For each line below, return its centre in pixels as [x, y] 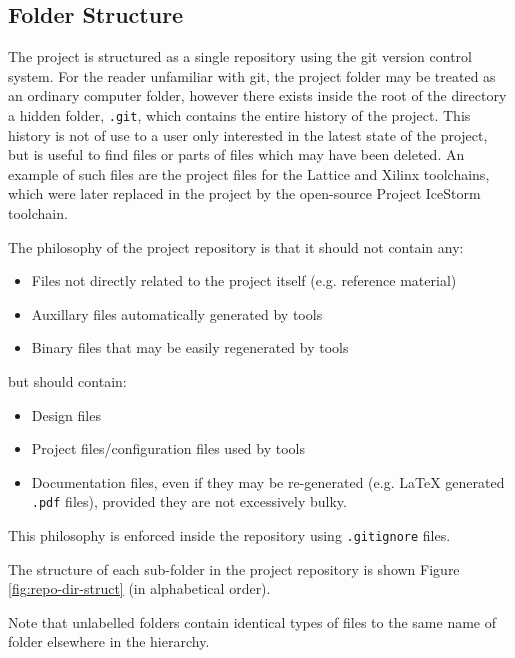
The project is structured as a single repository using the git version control [240, 56]
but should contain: [67, 380]
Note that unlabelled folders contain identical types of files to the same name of [252, 621]
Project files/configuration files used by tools [168, 448]
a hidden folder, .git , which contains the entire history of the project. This [239, 114]
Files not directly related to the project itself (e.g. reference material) [244, 280]
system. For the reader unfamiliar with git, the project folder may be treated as [252, 75]
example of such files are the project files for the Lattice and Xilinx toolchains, [249, 173]
